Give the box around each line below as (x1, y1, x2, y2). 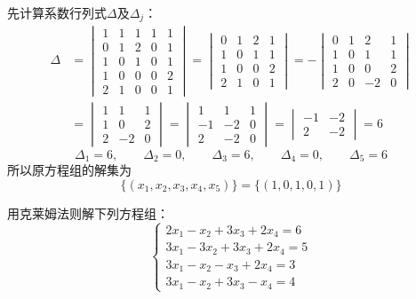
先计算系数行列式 (7, 4, 107, 21)
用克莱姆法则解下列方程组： (7, 203, 169, 222)
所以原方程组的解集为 (7, 161, 132, 179)
